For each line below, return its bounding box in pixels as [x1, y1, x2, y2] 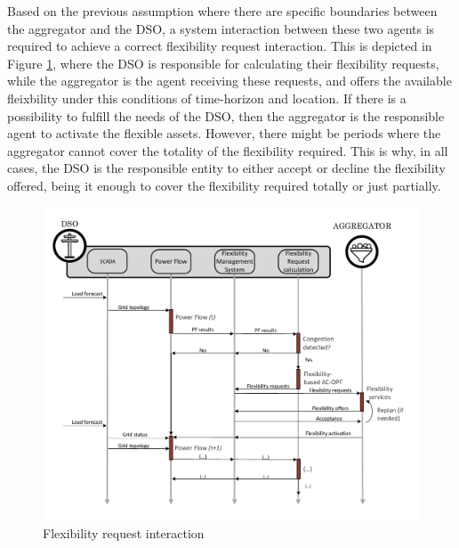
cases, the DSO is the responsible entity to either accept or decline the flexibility [7, 159, 446, 177]
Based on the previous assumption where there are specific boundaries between [7, 2, 438, 20]
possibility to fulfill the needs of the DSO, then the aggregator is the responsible [7, 106, 445, 125]
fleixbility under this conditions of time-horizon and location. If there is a [7, 88, 407, 107]
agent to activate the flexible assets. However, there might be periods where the [7, 124, 441, 143]
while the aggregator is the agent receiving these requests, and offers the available [7, 71, 452, 90]
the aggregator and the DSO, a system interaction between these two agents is [7, 19, 435, 37]
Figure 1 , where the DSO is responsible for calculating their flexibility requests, [7, 53, 439, 72]
